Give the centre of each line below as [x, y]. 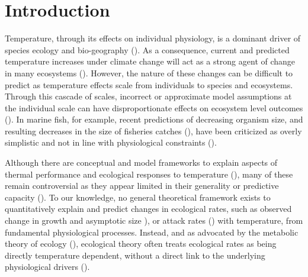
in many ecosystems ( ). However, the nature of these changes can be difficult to [149, 73]
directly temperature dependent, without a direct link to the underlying [135, 255]
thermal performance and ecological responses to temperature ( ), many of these [149, 174]
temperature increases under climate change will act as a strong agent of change [150, 61]
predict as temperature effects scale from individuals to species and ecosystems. [149, 84]
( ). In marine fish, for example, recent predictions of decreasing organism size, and [154, 119]
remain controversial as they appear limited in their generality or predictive [142, 186]
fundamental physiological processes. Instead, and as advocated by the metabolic [152, 232]
